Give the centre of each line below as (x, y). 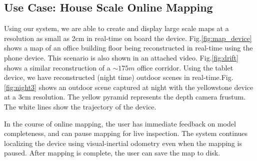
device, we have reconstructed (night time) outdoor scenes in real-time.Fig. (119, 77)
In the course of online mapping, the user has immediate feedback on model (120, 123)
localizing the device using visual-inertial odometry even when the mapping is (123, 143)
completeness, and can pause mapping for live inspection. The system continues (126, 133)
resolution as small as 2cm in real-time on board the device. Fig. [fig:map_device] (128, 38)
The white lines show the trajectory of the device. (80, 106)
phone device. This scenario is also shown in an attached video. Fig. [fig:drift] (121, 57)
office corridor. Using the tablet (185, 67)
